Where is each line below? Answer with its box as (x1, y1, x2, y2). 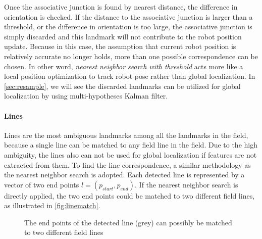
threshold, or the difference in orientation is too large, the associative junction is (4, 21, 252, 32)
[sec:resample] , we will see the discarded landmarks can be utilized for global (4, 80, 241, 91)
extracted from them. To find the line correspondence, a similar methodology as (4, 159, 251, 170)
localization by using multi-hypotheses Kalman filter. (4, 90, 168, 101)
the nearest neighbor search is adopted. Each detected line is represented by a (4, 169, 245, 180)
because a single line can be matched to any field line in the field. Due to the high (4, 139, 257, 150)
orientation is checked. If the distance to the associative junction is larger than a (4, 11, 253, 22)
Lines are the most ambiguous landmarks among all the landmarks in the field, (4, 129, 248, 140)
